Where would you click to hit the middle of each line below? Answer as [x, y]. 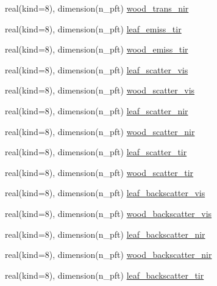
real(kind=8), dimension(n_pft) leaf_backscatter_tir [105, 275]
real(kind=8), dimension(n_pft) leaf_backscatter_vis [105, 193]
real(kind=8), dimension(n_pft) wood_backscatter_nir [108, 255]
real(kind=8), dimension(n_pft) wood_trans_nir [97, 8]
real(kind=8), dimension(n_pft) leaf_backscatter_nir [105, 234]
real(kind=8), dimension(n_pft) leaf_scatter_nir [97, 110]
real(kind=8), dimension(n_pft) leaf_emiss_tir [93, 28]
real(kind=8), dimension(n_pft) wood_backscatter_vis [108, 213]
